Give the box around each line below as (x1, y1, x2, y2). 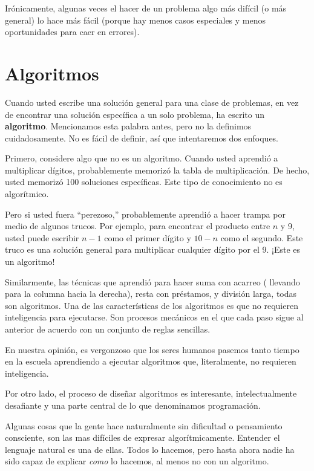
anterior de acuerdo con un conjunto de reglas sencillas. (5, 323, 211, 335)
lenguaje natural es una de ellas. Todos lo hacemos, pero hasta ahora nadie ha (5, 443, 295, 455)
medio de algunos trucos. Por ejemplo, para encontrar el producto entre (5, 219, 270, 232)
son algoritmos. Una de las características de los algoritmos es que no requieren (5, 299, 298, 311)
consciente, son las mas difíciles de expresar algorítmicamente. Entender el (5, 431, 280, 444)
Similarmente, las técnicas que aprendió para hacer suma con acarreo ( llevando (5, 275, 300, 288)
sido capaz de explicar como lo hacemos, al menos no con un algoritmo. (5, 455, 269, 467)
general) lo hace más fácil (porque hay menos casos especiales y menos (5, 13, 266, 26)
